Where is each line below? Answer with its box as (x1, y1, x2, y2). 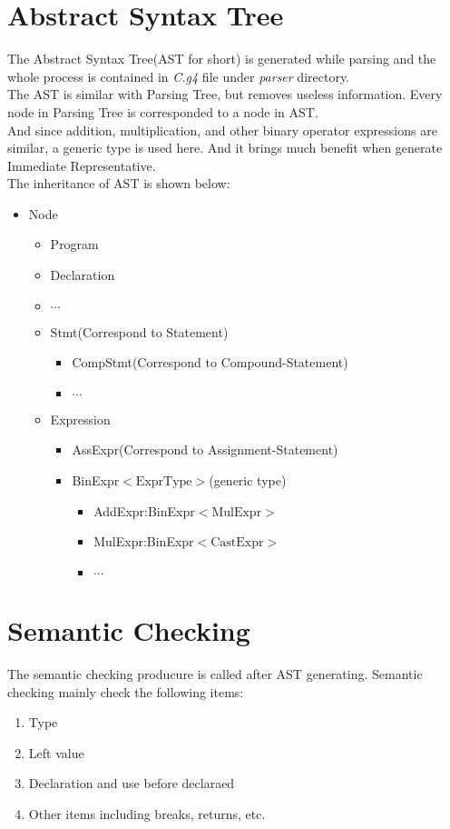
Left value (28, 743, 84, 762)
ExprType (135, 475, 192, 489)
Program (50, 235, 99, 254)
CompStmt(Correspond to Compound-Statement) (72, 353, 348, 372)
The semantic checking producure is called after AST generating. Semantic (7, 664, 423, 683)
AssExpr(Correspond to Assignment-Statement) (72, 440, 338, 459)
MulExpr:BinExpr (93, 532, 194, 551)
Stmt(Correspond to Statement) (50, 322, 229, 341)
